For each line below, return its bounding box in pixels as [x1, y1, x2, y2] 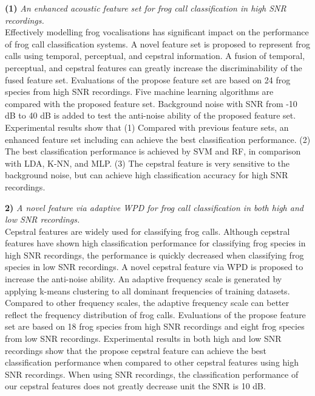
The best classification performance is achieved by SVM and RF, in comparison [5, 145, 301, 158]
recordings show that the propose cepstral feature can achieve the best [5, 344, 267, 356]
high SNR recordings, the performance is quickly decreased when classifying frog [5, 248, 304, 261]
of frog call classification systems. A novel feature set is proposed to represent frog [5, 37, 310, 50]
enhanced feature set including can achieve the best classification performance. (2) [5, 133, 311, 145]
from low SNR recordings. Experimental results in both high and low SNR [5, 332, 282, 345]
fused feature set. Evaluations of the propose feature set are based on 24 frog [5, 73, 291, 86]
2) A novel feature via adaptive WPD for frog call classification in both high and [5, 201, 303, 214]
